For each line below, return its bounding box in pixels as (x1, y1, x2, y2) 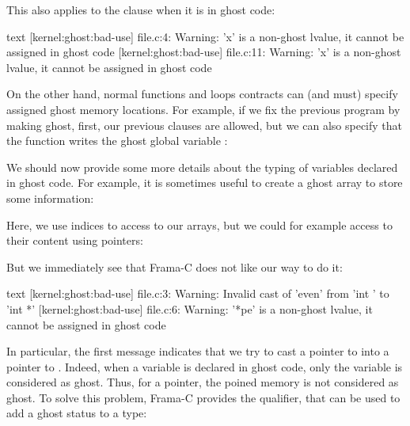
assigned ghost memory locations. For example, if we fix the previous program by (6, 101, 401, 117)
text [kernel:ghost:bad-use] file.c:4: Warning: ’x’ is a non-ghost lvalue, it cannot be (6, 28, 404, 44)
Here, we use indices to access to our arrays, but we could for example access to (6, 216, 393, 233)
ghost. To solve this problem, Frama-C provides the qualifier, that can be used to (6, 389, 401, 405)
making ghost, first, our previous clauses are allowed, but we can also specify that (6, 116, 403, 133)
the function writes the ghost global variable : (6, 132, 228, 149)
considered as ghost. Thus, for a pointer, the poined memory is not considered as (6, 374, 399, 390)
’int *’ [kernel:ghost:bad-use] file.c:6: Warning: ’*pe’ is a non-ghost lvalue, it (6, 300, 373, 317)
